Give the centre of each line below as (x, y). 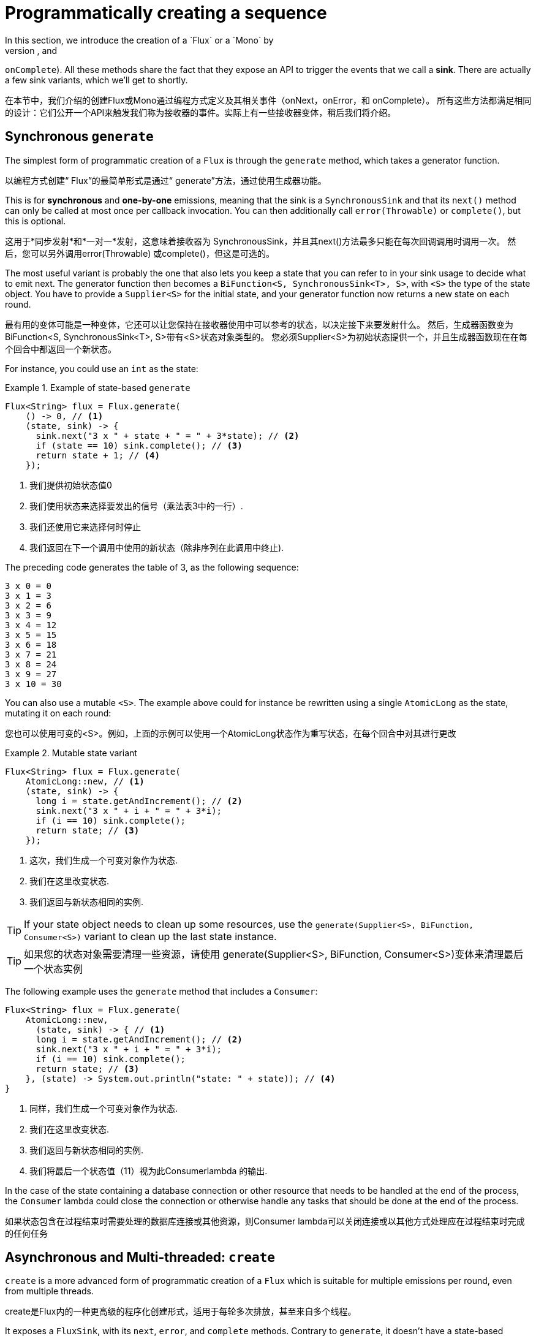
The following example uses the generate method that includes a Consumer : (161, 991)
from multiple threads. (50, 1291)
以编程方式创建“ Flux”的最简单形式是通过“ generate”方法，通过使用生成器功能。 (166, 180)
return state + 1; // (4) (98, 455)
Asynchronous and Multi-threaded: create (140, 1258)
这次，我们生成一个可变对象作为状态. (104, 860)
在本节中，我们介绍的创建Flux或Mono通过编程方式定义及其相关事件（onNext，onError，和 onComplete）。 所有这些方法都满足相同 (268, 100)
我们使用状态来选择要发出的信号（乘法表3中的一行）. (136, 506)
